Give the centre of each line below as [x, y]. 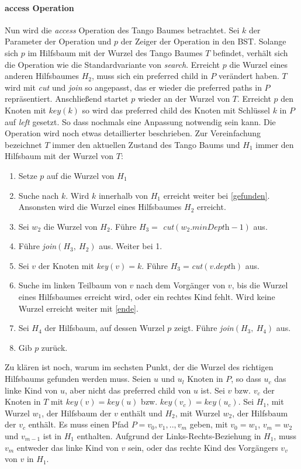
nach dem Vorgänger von [181, 285]
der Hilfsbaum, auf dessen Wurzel [105, 328]
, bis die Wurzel [260, 285]
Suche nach [39, 195]
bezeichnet [23, 144]
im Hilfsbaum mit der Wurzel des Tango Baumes [115, 52]
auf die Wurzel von [81, 175]
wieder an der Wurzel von [184, 99]
